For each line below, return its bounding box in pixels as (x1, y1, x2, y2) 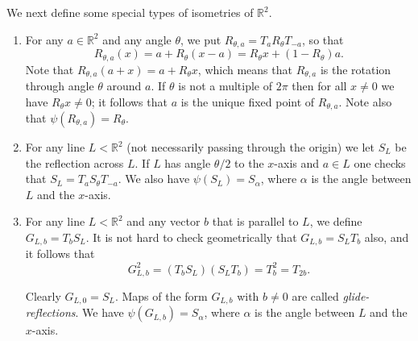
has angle (164, 154, 211, 171)
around (106, 77, 142, 94)
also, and (364, 228, 409, 245)
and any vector (126, 213, 201, 230)
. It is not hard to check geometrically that (85, 228, 297, 245)
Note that (25, 60, 74, 77)
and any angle (102, 31, 172, 48)
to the (234, 154, 264, 171)
